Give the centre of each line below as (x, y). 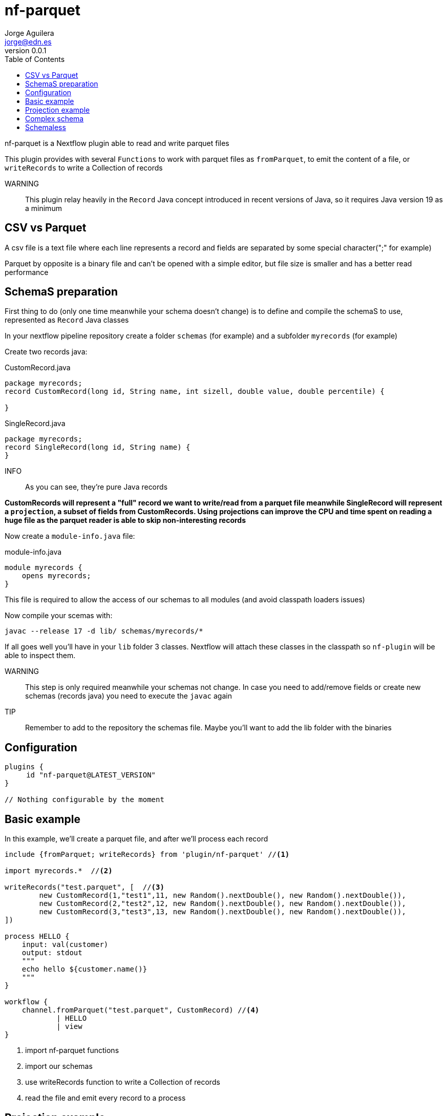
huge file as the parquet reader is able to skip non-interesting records (125, 520)
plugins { (24, 767)
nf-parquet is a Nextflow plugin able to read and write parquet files (117, 143)
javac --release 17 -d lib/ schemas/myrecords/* (104, 631)
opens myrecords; (56, 576)
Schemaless (46, 127)
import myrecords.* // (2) (59, 871)
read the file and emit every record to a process (105, 1098)
